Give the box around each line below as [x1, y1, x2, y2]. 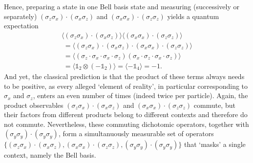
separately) [4, 11, 37, 21]
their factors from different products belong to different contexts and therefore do [4, 109, 248, 120]
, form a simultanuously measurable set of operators [58, 128, 214, 139]
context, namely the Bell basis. [4, 150, 96, 160]
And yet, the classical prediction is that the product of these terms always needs [4, 71, 245, 81]
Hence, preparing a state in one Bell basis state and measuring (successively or [4, 1, 239, 11]
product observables [4, 100, 63, 110]
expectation [4, 20, 39, 31]
